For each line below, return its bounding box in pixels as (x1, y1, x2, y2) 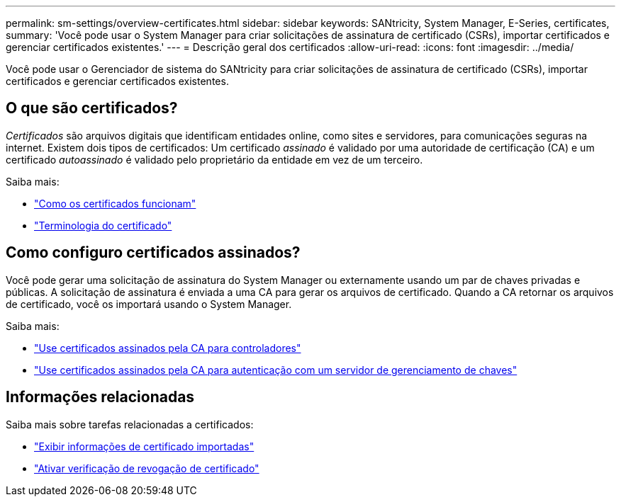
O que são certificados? (6, 99, 178, 118)
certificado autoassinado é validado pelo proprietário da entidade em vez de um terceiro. (6, 153, 423, 166)
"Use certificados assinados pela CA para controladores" (34, 341, 301, 354)
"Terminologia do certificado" (34, 219, 172, 232)
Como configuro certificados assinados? (6, 244, 301, 262)
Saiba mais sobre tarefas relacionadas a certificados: (6, 418, 254, 430)
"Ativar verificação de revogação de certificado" (34, 462, 259, 474)
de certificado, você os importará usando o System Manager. (6, 297, 292, 310)
